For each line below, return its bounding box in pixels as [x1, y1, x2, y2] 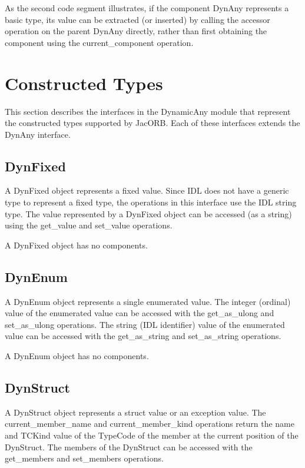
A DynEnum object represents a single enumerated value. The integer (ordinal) [5, 295, 291, 307]
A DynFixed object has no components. [5, 238, 148, 251]
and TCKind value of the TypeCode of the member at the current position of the [5, 429, 299, 442]
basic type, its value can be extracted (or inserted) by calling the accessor [5, 13, 270, 25]
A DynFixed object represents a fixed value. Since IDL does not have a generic [5, 184, 289, 197]
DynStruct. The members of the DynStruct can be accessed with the [5, 440, 253, 453]
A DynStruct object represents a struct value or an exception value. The [5, 406, 266, 418]
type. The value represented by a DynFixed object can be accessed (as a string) [5, 207, 292, 220]
